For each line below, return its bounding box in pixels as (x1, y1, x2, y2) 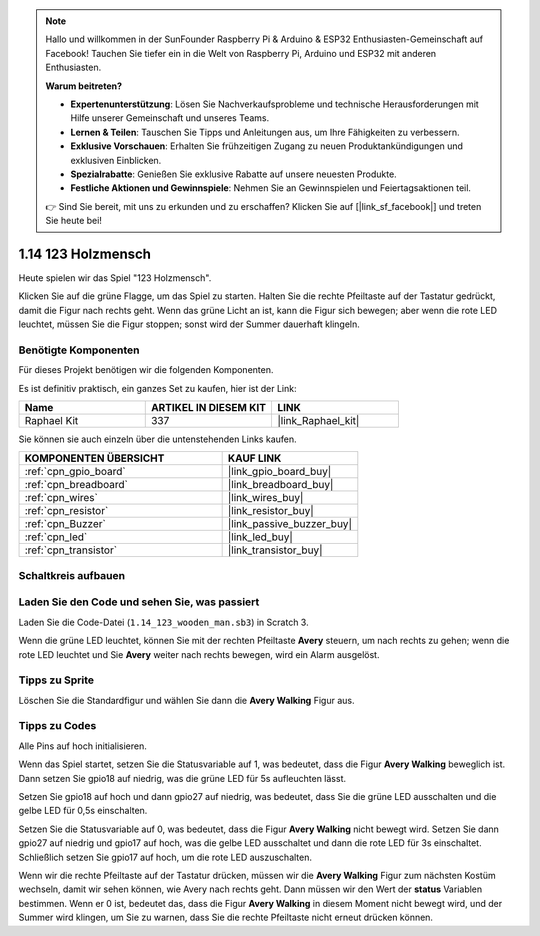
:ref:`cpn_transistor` (24, 543, 118, 557)
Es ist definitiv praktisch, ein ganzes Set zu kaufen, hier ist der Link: (18, 382, 297, 394)
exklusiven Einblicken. (70, 154, 162, 166)
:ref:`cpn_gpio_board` (24, 465, 126, 479)
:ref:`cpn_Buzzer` (24, 517, 107, 531)
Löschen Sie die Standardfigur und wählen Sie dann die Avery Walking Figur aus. (18, 694, 355, 706)
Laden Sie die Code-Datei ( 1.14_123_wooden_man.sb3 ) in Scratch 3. (18, 616, 309, 628)
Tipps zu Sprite (18, 673, 95, 687)
